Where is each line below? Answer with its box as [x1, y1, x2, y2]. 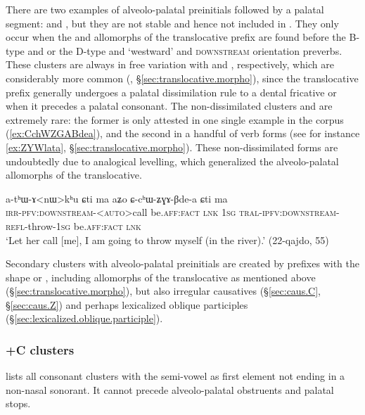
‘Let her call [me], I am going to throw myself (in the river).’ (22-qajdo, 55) [6, 232, 329, 247]
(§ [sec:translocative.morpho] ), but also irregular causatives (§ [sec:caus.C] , [6, 283, 321, 298]
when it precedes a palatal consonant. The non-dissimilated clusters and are [6, 98, 333, 113]
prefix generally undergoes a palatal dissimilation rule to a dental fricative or [6, 84, 337, 99]
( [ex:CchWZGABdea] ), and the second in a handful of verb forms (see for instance [6, 126, 360, 141]
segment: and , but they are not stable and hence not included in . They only [6, 15, 339, 30]
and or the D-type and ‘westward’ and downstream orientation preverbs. [27, 43, 342, 58]
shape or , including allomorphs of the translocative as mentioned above [6, 269, 316, 284]
